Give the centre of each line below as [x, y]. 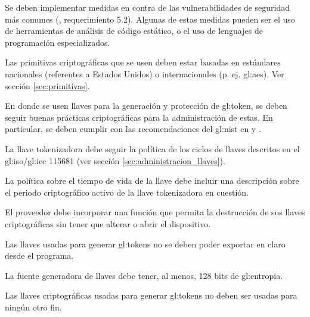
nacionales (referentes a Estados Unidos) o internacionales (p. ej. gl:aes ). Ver [145, 73]
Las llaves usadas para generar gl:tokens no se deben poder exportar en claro [145, 244]
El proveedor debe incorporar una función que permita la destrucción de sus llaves [155, 212]
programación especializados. [58, 42]
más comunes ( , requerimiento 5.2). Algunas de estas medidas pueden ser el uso [150, 19]
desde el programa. [39, 255]
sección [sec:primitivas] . [47, 85]
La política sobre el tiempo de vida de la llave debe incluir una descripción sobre [152, 181]
